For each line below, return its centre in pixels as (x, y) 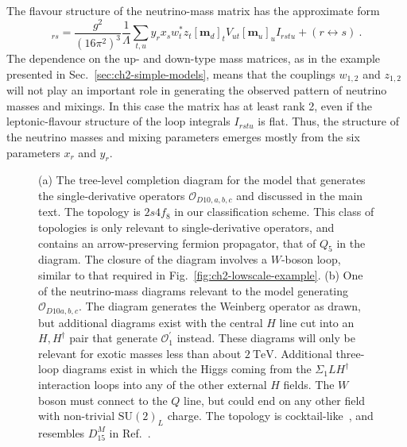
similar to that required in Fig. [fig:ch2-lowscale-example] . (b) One (201, 274)
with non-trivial (77, 416)
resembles (62, 432)
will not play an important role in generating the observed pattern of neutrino (197, 90)
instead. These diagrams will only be (266, 338)
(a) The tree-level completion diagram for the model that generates (202, 180)
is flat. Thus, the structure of (329, 121)
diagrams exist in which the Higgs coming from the (187, 369)
